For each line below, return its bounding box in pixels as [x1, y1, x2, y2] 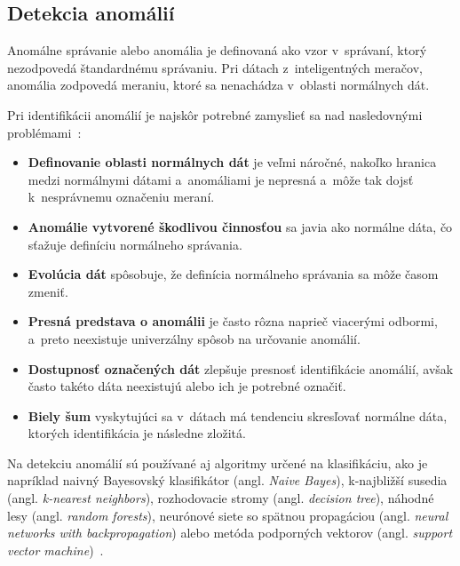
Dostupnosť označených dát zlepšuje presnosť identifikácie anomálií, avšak [28, 359, 454, 378]
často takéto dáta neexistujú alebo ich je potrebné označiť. [28, 377, 346, 395]
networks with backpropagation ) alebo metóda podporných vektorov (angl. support [7, 523, 453, 542]
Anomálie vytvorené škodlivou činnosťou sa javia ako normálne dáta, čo [28, 217, 453, 235]
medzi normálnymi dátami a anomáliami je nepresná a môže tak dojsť [28, 170, 414, 188]
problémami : [7, 123, 82, 141]
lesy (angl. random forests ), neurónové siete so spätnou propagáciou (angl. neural [7, 506, 448, 524]
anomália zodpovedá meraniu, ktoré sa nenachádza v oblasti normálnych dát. [7, 76, 430, 94]
